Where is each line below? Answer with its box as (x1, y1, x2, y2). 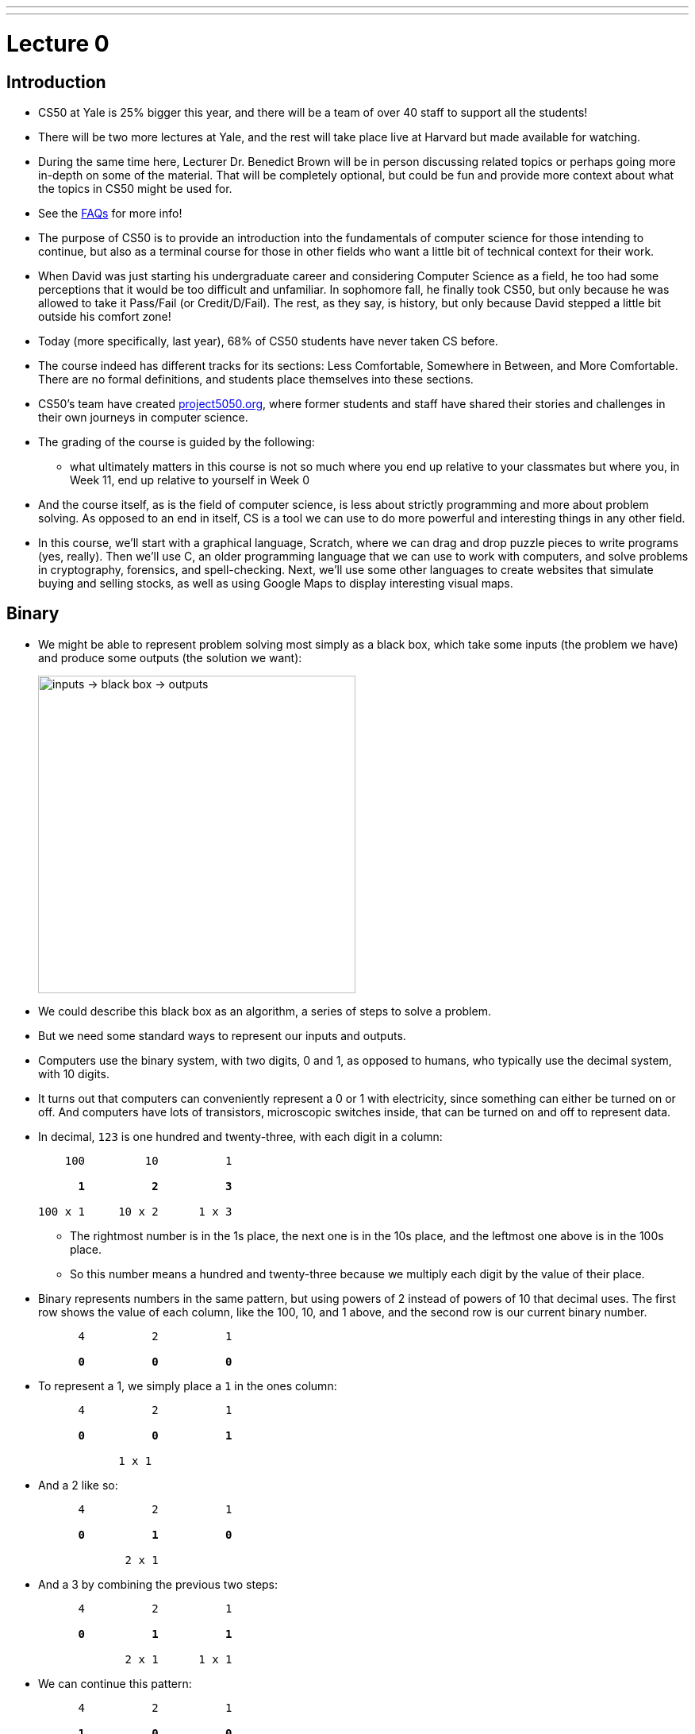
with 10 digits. (38, 1066, 109, 1081)
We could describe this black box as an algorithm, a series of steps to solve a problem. (38, 1004, 491, 1018)
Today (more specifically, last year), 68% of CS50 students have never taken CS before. (38, 333, 498, 348)
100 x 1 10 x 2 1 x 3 (38, 1204, 232, 1218)
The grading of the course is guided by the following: (38, 434, 315, 449)
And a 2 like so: (38, 1478, 118, 1492)
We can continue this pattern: (38, 1676, 192, 1690)
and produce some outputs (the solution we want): (38, 650, 302, 665)
